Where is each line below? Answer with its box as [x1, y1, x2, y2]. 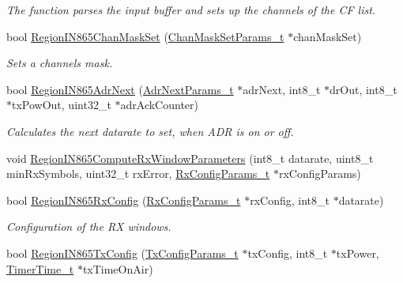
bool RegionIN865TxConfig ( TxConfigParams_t [6, 244, 239, 261]
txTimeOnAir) [82, 260, 153, 277]
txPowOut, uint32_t [12, 96, 111, 113]
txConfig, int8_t [247, 244, 328, 261]
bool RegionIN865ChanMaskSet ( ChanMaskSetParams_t [6, 28, 284, 44]
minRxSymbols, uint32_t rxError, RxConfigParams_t [6, 165, 270, 182]
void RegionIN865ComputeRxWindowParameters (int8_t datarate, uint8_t [6, 149, 374, 166]
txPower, [336, 244, 379, 261]
